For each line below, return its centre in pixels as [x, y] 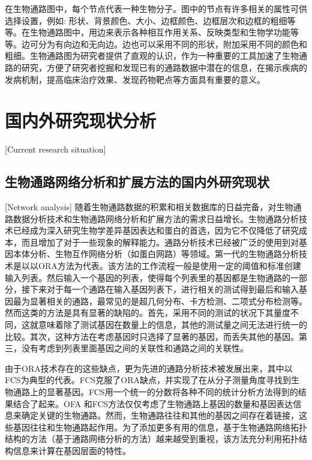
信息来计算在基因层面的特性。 [72, 450]
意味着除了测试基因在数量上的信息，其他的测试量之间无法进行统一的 [172, 325]
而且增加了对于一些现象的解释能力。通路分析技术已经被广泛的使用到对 [160, 242]
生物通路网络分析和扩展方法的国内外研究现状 [137, 182]
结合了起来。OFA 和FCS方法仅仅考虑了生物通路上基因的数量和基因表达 [153, 403]
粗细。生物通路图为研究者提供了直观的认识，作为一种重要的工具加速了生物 [152, 56]
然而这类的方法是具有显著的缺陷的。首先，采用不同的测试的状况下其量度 [148, 313]
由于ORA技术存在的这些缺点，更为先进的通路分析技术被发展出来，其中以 [149, 368]
